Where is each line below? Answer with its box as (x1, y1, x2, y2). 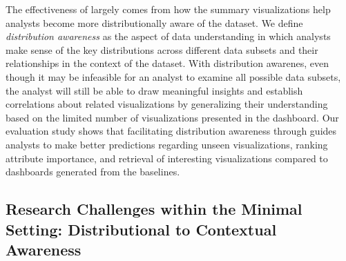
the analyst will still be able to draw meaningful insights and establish (6, 83, 303, 97)
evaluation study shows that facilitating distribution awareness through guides (6, 124, 337, 138)
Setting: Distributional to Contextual (6, 218, 277, 240)
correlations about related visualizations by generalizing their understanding (6, 97, 328, 111)
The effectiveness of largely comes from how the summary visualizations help (6, 2, 331, 16)
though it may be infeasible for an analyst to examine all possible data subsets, (6, 69, 341, 84)
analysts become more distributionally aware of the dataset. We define (6, 15, 303, 30)
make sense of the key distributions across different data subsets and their (6, 42, 318, 57)
